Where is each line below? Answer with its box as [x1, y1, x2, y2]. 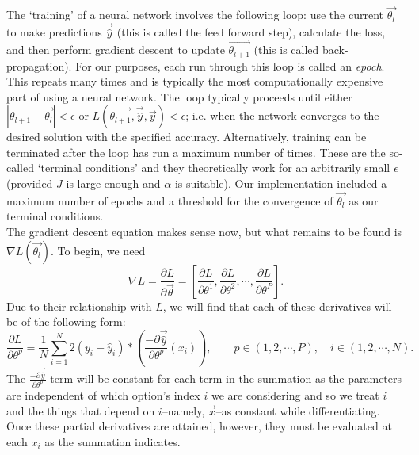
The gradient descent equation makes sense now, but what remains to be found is [6, 224, 402, 240]
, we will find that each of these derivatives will [162, 297, 392, 314]
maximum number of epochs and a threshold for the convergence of [6, 192, 333, 208]
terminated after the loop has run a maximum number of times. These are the [6, 143, 386, 160]
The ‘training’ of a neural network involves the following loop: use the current [6, 6, 383, 23]
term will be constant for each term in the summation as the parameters [50, 370, 402, 387]
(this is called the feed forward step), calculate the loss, [116, 24, 386, 40]
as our [349, 192, 379, 208]
